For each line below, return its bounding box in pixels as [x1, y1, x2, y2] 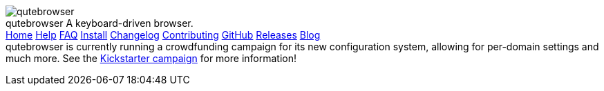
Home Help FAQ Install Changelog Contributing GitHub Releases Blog [6, 29, 321, 41]
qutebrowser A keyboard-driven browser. [6, 17, 194, 29]
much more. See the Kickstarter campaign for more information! [6, 52, 296, 64]
